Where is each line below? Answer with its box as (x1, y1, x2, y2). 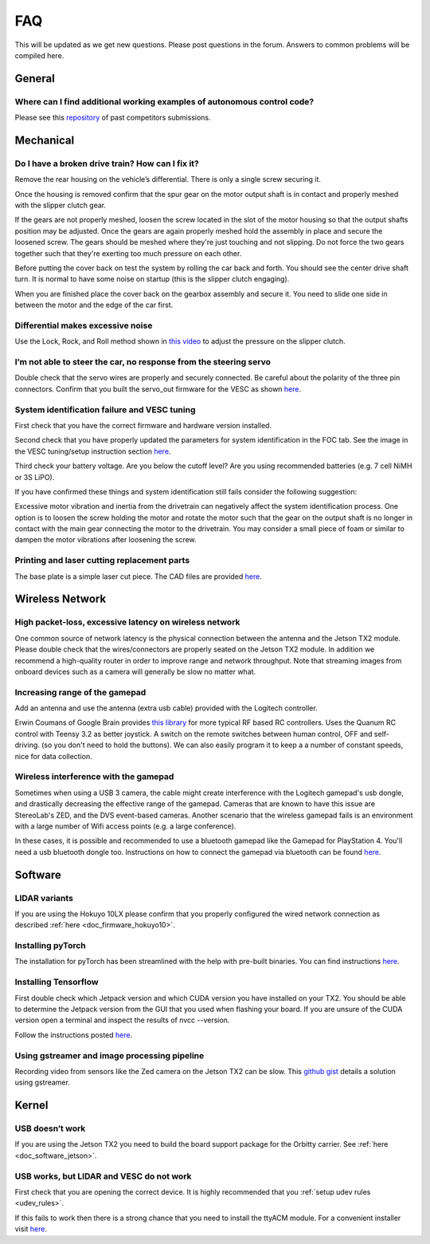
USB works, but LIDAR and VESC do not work (14, 1171, 192, 1182)
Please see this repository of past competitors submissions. (14, 112, 211, 123)
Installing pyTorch (14, 940, 87, 951)
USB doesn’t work (14, 1123, 86, 1134)
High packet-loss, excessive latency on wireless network (14, 616, 240, 628)
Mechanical (14, 133, 75, 147)
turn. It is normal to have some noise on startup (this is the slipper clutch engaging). (14, 274, 290, 284)
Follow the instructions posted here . (14, 1029, 133, 1040)
